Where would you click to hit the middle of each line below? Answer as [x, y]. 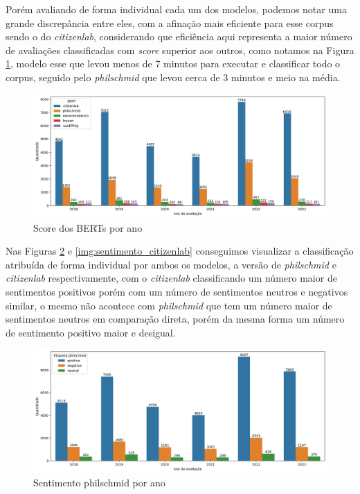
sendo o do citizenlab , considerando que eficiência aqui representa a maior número [179, 36]
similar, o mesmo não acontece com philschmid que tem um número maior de [169, 305]
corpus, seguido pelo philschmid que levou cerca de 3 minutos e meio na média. [173, 77]
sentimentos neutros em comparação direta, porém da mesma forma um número [175, 319]
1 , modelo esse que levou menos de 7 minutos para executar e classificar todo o [173, 63]
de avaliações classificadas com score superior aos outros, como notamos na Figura [180, 50]
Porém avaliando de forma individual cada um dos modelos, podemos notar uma [176, 9]
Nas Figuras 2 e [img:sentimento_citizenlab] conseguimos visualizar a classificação [180, 251]
